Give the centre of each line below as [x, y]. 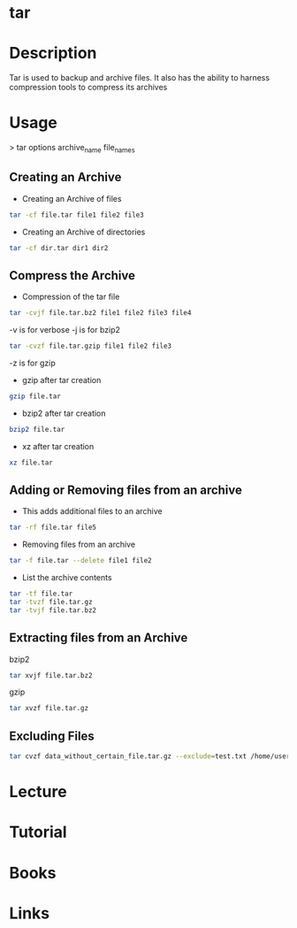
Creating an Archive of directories [84, 232]
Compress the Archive [72, 276]
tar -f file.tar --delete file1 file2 [80, 561]
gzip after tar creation [61, 380]
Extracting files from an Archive [99, 638]
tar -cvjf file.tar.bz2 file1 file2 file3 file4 [100, 313]
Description [53, 54]
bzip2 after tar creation [64, 413]
